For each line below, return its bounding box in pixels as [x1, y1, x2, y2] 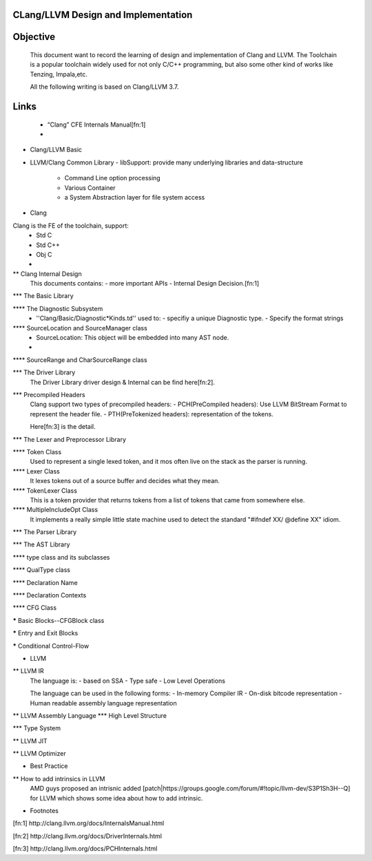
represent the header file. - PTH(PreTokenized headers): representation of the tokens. [30, 410, 273, 418]
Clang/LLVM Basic [30, 145, 83, 154]
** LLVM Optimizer [12, 750, 66, 758]
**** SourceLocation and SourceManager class [12, 323, 147, 332]
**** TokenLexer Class [12, 486, 77, 495]
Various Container [64, 183, 116, 192]
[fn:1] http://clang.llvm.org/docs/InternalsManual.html [12, 819, 165, 827]
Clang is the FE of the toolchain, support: [12, 221, 129, 230]
